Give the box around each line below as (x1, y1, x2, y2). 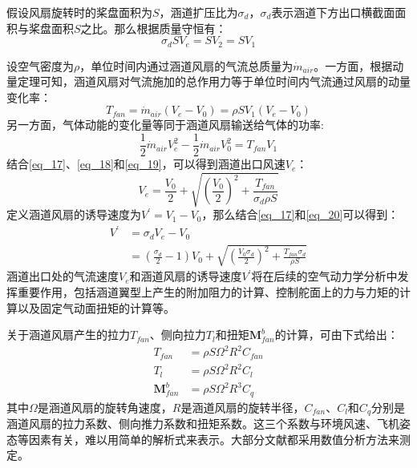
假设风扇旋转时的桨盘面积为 (6, 4, 152, 20)
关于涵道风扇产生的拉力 (6, 326, 130, 343)
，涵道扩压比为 (159, 4, 238, 20)
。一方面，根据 (314, 57, 393, 74)
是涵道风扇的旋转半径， (180, 398, 305, 415)
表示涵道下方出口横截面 (271, 4, 395, 20)
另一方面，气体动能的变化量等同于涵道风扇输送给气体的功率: (6, 116, 324, 133)
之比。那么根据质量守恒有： (80, 19, 227, 36)
